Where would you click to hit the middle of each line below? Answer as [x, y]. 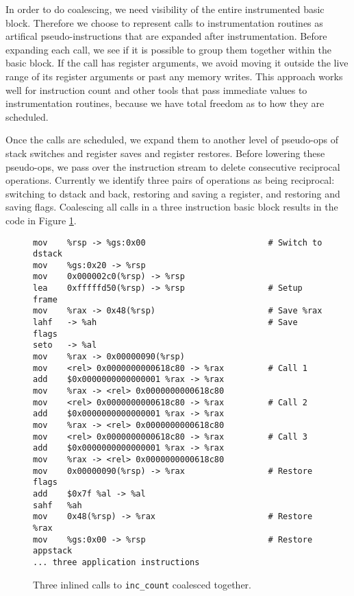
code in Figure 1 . [41, 220]
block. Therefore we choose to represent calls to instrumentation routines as [164, 22]
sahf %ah [58, 505]
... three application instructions [116, 562]
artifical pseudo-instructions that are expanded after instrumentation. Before [166, 36]
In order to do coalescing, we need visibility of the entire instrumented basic [165, 9]
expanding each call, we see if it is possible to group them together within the [168, 49]
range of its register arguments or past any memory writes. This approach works [174, 76]
